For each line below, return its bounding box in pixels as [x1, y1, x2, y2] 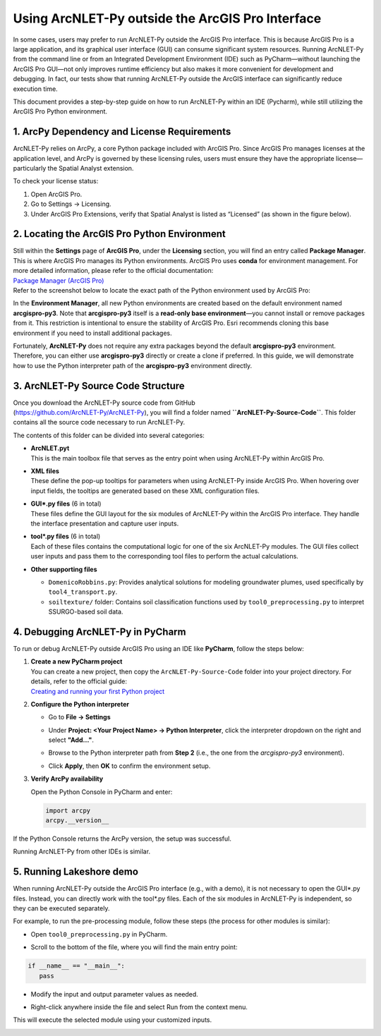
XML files [30, 466, 60, 475]
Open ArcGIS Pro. [30, 190, 83, 198]
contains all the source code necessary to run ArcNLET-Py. [13, 418, 186, 427]
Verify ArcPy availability [30, 774, 104, 783]
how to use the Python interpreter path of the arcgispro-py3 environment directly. [13, 361, 253, 370]
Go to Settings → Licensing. [30, 200, 112, 208]
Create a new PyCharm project [30, 657, 123, 666]
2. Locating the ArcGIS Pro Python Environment [13, 228, 226, 240]
